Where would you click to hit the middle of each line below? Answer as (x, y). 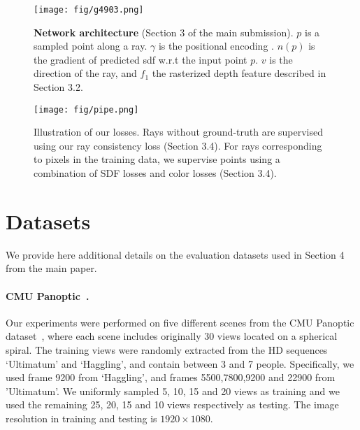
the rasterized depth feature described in (239, 73)
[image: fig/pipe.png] (86, 109)
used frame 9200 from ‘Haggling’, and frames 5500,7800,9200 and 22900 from (171, 377)
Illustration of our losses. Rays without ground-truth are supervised (179, 132)
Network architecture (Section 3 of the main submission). (164, 32)
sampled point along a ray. (91, 46)
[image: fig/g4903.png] (89, 10)
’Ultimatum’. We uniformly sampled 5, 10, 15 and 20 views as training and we (173, 390)
